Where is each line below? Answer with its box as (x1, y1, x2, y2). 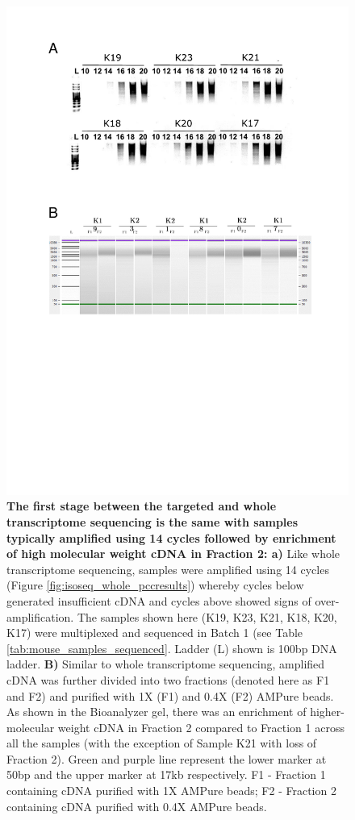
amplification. (6, 608, 74, 625)
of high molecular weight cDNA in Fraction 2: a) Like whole (6, 545, 340, 562)
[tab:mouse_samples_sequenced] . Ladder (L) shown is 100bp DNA (6, 639, 337, 656)
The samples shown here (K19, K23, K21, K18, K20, (77, 608, 337, 625)
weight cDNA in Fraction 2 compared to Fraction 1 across (57, 718, 345, 735)
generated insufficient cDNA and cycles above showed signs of (6, 592, 311, 609)
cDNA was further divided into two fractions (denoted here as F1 (6, 671, 330, 688)
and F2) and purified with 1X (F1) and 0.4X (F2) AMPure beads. (6, 687, 334, 704)
